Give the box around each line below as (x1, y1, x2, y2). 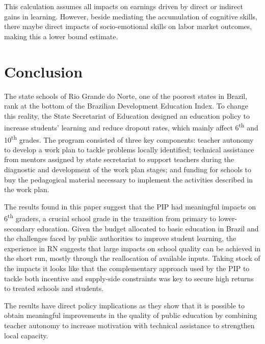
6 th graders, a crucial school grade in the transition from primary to (4, 211, 217, 223)
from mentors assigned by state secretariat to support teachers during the (4, 154, 234, 165)
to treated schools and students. (4, 283, 104, 294)
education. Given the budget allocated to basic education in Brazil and (37, 223, 259, 233)
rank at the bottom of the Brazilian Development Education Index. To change (4, 100, 249, 111)
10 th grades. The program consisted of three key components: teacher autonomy (4, 133, 254, 145)
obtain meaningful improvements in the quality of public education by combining (4, 310, 257, 321)
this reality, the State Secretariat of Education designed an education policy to (4, 110, 250, 121)
